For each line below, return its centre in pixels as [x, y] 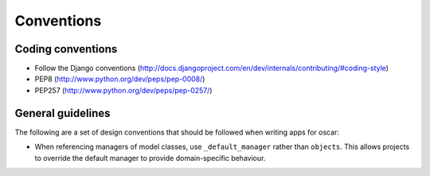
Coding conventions [66, 49]
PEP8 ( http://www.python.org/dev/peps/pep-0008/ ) [120, 79]
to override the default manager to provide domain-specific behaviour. [150, 158]
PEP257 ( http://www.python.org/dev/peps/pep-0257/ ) [123, 90]
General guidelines [63, 113]
